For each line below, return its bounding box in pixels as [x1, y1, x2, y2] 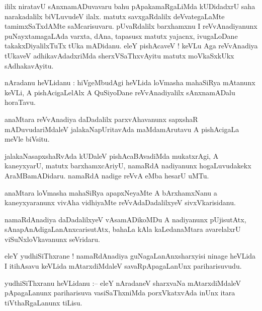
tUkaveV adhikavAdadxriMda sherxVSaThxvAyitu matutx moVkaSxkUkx [5, 50, 234, 60]
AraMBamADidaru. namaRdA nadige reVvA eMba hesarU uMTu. [5, 170, 209, 180]
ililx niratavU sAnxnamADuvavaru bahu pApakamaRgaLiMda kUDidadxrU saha [5, 1, 255, 11]
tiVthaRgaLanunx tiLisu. [5, 297, 82, 307]
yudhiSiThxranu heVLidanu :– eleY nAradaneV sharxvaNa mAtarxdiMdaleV [5, 277, 241, 288]
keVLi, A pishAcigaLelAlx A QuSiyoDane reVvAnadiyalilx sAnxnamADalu [5, 87, 235, 97]
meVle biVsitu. [5, 134, 50, 144]
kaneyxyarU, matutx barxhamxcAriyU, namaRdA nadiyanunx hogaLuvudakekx [5, 160, 251, 171]
